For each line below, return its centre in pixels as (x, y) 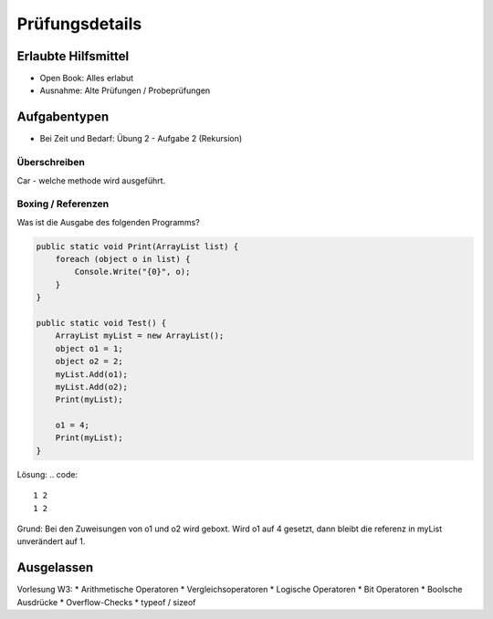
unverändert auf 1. (51, 541)
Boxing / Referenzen (63, 204)
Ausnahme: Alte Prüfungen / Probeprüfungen (125, 90)
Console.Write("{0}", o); (132, 272)
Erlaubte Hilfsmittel (73, 56)
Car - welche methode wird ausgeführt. (91, 180)
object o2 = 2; (89, 362)
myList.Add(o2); (91, 387)
